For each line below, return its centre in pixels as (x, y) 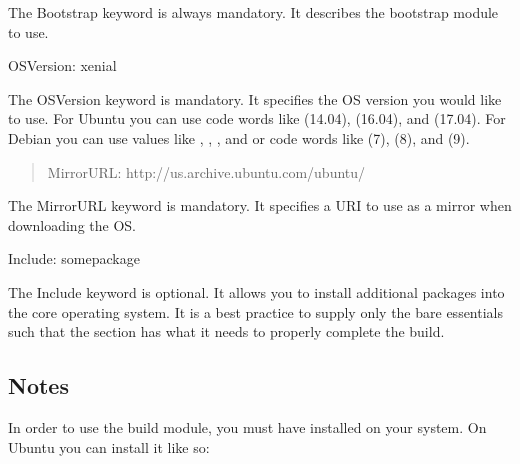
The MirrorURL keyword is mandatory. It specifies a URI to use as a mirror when (260, 205)
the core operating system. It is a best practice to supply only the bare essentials (255, 311)
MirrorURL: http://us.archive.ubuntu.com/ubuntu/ (206, 171)
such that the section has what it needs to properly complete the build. (226, 331)
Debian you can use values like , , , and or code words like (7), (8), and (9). (239, 137)
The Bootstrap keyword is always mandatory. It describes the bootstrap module (253, 12)
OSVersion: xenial (62, 65)
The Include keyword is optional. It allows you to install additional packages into (256, 291)
